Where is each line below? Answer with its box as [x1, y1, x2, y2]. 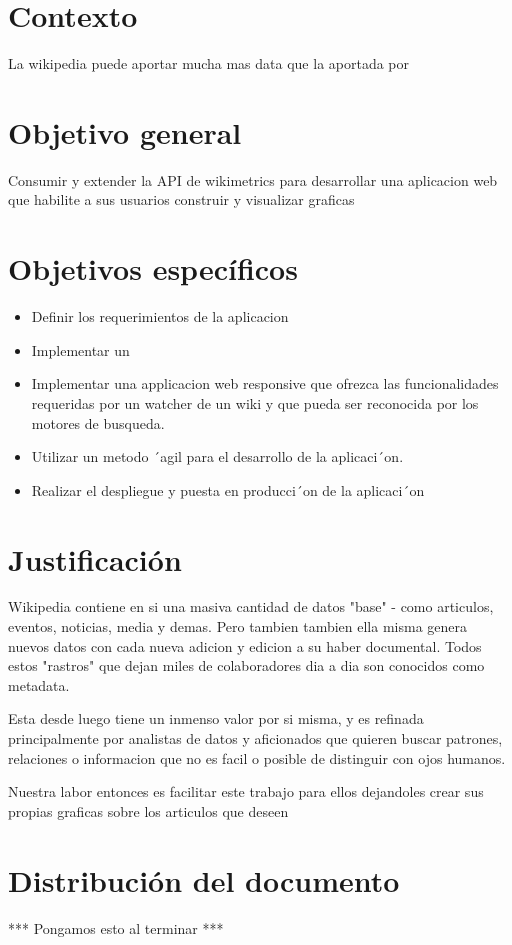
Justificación [8, 538, 182, 579]
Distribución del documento [8, 859, 400, 900]
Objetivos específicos [8, 248, 298, 289]
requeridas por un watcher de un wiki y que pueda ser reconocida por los [31, 392, 479, 413]
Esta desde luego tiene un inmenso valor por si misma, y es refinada [8, 708, 424, 729]
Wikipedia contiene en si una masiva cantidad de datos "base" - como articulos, [8, 596, 494, 617]
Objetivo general [8, 111, 242, 152]
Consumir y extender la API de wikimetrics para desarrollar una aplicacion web [8, 169, 498, 190]
